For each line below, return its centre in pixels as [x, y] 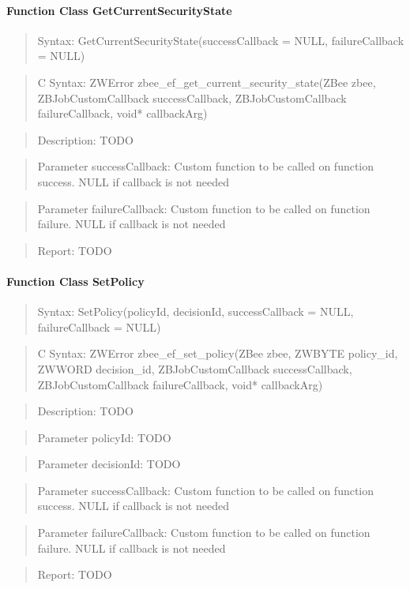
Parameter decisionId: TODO [109, 464]
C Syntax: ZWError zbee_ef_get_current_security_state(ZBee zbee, [207, 82]
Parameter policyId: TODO [104, 437]
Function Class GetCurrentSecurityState [119, 10]
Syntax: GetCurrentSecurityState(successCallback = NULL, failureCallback [221, 40]
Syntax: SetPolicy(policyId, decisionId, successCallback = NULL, [196, 311]
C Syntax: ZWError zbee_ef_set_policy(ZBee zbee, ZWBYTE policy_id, [218, 353]
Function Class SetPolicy [75, 281]
